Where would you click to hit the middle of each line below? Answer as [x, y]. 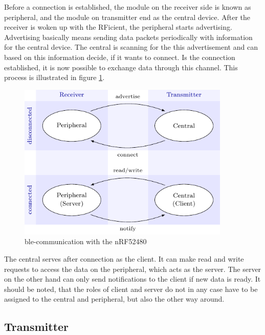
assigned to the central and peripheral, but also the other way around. [114, 299]
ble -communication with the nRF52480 [86, 241]
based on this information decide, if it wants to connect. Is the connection [120, 57]
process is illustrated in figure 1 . [54, 77]
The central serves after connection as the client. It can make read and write [124, 259]
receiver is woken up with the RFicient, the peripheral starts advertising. [118, 27]
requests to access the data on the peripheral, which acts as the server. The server [133, 269]
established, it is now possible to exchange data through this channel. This [121, 67]
